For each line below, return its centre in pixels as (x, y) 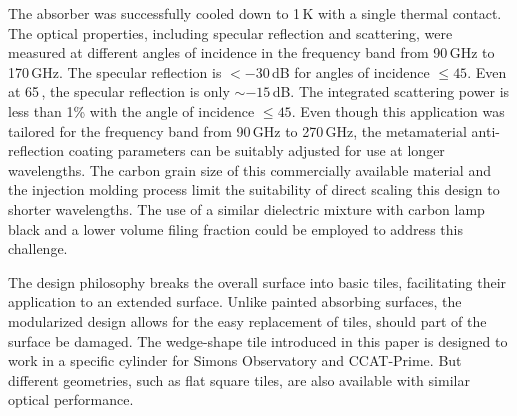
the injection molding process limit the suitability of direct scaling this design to (254, 189)
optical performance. (71, 399)
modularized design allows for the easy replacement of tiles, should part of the (247, 320)
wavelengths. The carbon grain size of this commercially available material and (249, 169)
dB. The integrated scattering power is (391, 91)
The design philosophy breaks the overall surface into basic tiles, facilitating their (257, 281)
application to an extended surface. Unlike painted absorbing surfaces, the (235, 301)
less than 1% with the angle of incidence (131, 110)
